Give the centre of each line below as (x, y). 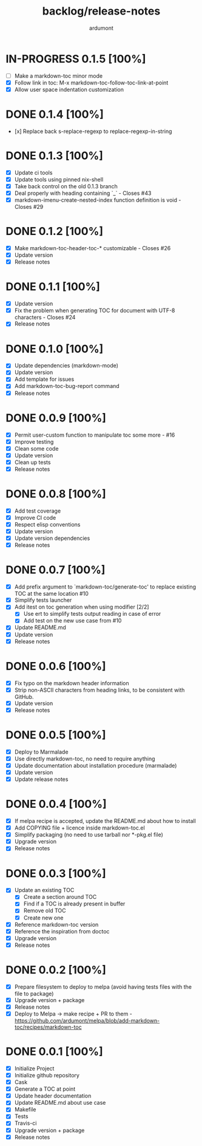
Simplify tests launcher (43, 600)
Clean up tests (32, 462)
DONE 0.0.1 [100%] (55, 1052)
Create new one (43, 918)
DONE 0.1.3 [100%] (55, 155)
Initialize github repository (47, 1075)
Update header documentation (53, 1096)
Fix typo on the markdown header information (72, 683)
